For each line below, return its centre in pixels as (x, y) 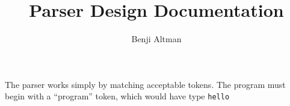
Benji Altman (156, 39)
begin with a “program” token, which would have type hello (117, 96)
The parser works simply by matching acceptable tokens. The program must (145, 84)
